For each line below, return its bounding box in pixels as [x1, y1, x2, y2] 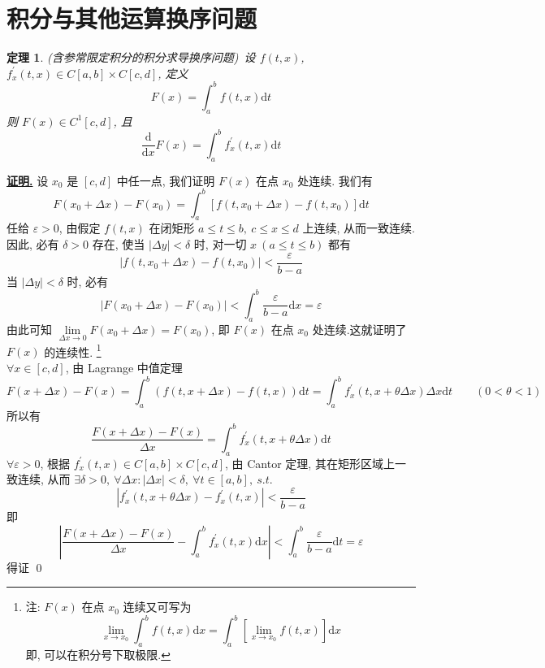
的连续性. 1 [44, 341, 102, 360]
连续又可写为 [123, 598, 192, 615]
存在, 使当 [92, 235, 145, 252]
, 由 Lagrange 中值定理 [65, 359, 183, 375]
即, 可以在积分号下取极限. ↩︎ [25, 646, 171, 663]
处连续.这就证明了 [312, 320, 407, 337]
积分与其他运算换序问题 [6, 2, 257, 35]
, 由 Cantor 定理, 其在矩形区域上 [225, 454, 395, 471]
